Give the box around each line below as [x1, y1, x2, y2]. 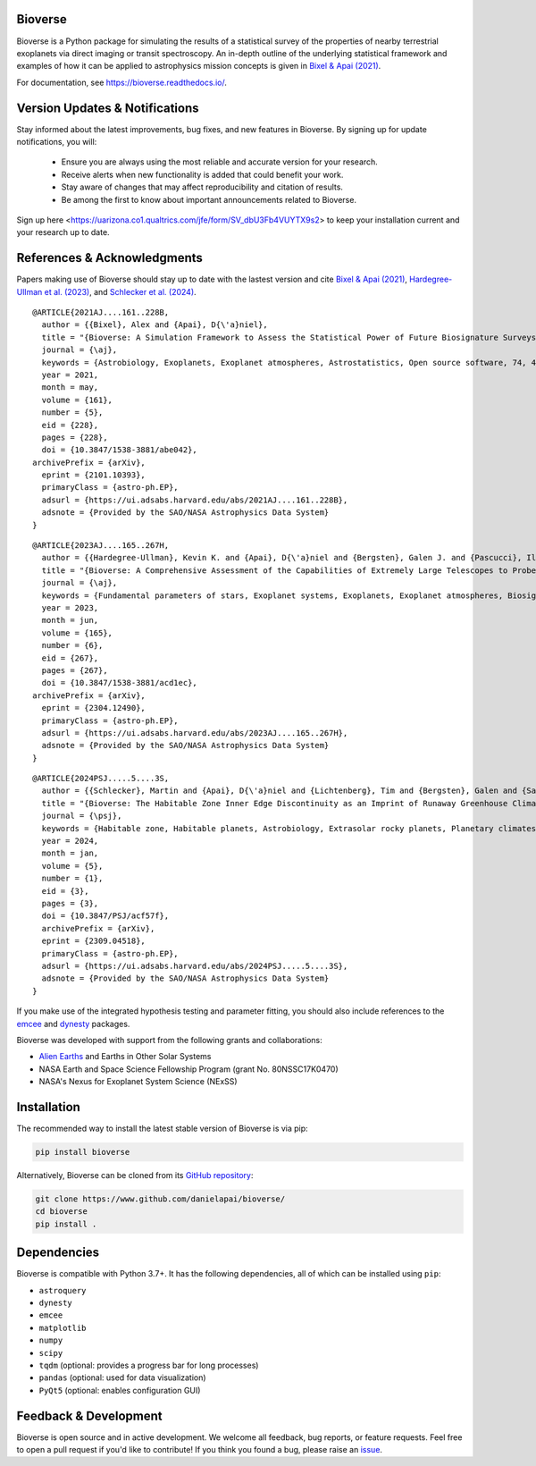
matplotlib [38, 1323, 87, 1333]
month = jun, [41, 615, 99, 626]
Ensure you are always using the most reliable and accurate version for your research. [61, 156, 379, 167]
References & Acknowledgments [16, 250, 203, 265]
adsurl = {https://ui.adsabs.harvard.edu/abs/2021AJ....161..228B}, [41, 494, 348, 505]
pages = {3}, [41, 898, 99, 908]
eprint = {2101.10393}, [41, 470, 147, 480]
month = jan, [41, 848, 99, 858]
